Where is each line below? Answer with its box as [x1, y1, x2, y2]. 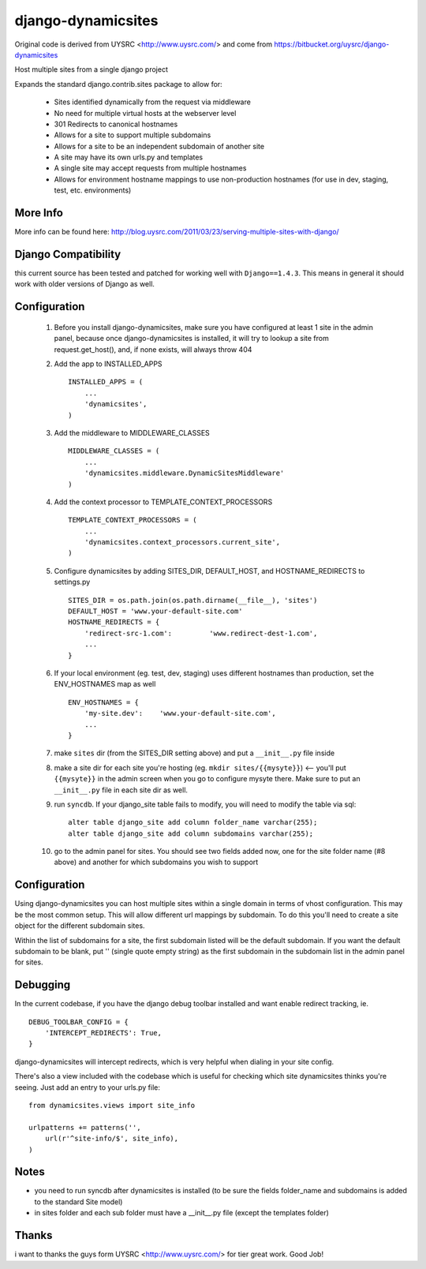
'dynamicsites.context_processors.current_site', [84, 537, 280, 547]
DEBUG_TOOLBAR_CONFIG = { [28, 1017, 129, 1026]
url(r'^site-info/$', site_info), [44, 1134, 179, 1144]
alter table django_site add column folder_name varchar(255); [68, 818, 318, 827]
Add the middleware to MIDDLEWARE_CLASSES [54, 428, 211, 437]
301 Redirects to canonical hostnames [54, 119, 178, 129]
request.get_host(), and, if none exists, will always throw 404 [54, 344, 252, 354]
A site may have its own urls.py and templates [54, 152, 204, 162]
